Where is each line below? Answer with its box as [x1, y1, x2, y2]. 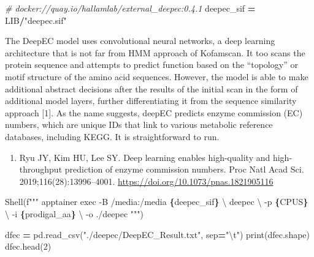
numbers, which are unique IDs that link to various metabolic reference [5, 118, 273, 131]
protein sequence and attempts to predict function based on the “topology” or [5, 58, 298, 71]
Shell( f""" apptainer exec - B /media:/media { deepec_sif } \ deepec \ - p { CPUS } [5, 195, 308, 208]
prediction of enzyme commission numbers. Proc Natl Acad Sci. [64, 163, 304, 176]
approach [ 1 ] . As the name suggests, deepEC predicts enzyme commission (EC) [5, 106, 303, 119]
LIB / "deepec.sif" [5, 13, 67, 26]
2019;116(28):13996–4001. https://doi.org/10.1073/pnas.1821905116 [19, 174, 274, 187]
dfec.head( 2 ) [5, 240, 52, 253]
